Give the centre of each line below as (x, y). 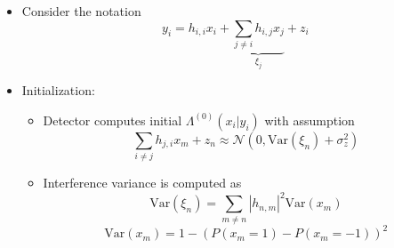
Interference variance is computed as (142, 183)
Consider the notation (81, 11)
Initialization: (58, 90)
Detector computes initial (113, 120)
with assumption (310, 120)
